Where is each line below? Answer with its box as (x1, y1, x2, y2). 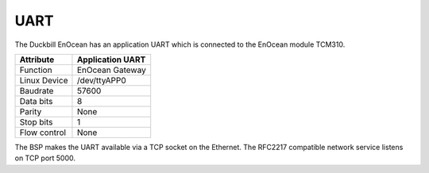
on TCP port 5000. (14, 153, 75, 163)
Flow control (19, 127, 67, 138)
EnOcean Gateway (76, 64, 146, 75)
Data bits (19, 95, 53, 106)
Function (19, 64, 52, 75)
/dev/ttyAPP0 (76, 75, 126, 86)
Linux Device (19, 75, 68, 86)
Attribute (19, 54, 55, 65)
